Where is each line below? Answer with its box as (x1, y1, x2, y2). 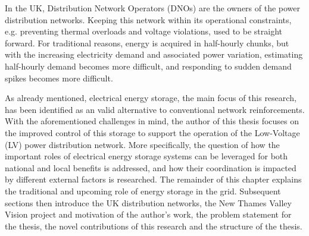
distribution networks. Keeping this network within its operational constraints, (5, 13, 292, 26)
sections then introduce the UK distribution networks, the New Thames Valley (5, 196, 292, 209)
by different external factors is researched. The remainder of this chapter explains (5, 173, 302, 185)
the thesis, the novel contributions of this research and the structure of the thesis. (5, 219, 302, 232)
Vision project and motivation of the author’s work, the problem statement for (5, 208, 292, 221)
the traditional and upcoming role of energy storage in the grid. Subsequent (5, 184, 281, 197)
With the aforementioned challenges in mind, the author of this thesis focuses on (5, 115, 299, 127)
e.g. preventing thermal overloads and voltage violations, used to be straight (5, 25, 282, 37)
